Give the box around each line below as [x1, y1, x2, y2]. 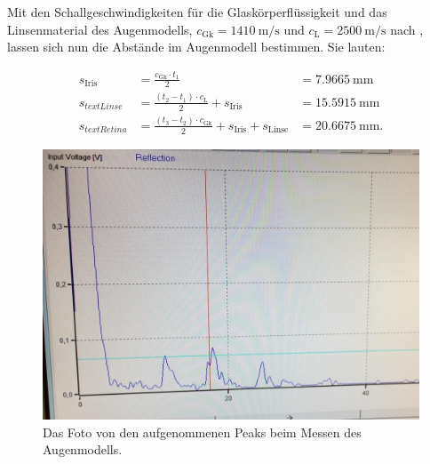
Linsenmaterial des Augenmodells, [7, 20, 193, 38]
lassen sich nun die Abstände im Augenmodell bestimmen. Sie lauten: [7, 37, 386, 56]
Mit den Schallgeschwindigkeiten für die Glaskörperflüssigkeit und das [7, 3, 387, 20]
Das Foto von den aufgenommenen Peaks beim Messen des [43, 422, 362, 441]
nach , [390, 20, 424, 38]
